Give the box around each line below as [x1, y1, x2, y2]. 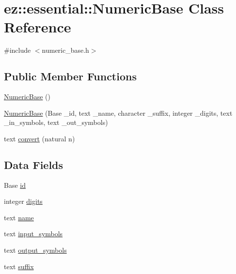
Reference [4, 17, 71, 37]
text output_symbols [4, 245, 67, 255]
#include [4, 45, 31, 55]
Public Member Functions [4, 69, 137, 84]
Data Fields [4, 157, 63, 172]
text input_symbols [4, 228, 63, 239]
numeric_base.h [42, 45, 89, 55]
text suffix [4, 261, 34, 271]
